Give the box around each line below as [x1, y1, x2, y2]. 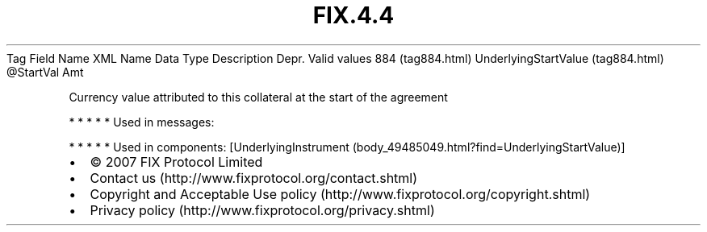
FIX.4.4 [312, 2, 395, 29]
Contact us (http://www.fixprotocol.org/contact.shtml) [90, 169, 418, 186]
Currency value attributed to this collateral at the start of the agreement [69, 89, 448, 104]
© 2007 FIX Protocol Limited [90, 153, 263, 170]
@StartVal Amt [6, 64, 84, 79]
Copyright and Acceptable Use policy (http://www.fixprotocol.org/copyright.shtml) [90, 185, 591, 202]
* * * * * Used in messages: [69, 114, 215, 129]
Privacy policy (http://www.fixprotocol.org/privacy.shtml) [90, 201, 435, 218]
